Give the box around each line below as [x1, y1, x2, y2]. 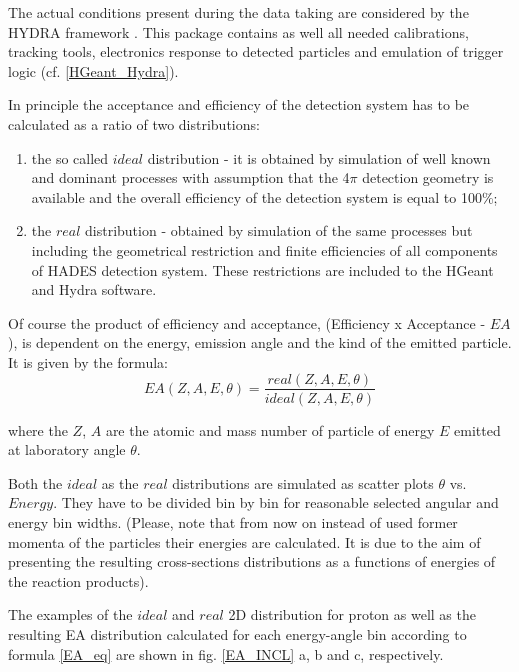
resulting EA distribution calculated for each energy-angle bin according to [8, 623, 467, 644]
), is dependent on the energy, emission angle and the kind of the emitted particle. [8, 332, 512, 353]
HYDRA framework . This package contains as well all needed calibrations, [8, 21, 469, 42]
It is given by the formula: [8, 351, 168, 372]
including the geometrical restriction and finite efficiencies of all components [31, 239, 498, 260]
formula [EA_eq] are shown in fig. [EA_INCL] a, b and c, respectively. [8, 643, 444, 664]
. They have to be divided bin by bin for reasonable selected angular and [53, 492, 499, 513]
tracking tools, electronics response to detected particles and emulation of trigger [8, 41, 504, 62]
